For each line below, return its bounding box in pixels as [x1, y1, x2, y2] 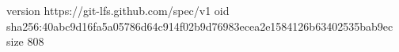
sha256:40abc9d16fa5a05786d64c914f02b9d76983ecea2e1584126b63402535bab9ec [6, 17, 393, 34]
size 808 [6, 33, 44, 50]
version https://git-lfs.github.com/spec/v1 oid [6, 2, 230, 18]
